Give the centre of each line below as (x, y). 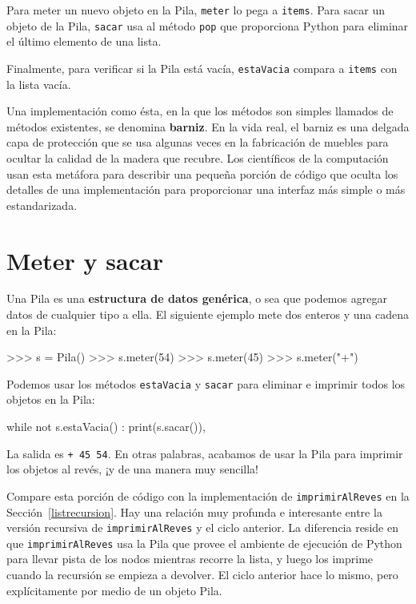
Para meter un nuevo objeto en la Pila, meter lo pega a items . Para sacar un (196, 10)
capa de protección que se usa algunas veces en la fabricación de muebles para (198, 142)
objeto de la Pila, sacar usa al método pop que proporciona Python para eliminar (208, 25)
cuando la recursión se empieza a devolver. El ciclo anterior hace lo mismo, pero (202, 575)
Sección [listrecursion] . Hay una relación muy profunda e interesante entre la (194, 511)
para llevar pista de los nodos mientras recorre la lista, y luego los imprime (190, 559)
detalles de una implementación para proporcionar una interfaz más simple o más (206, 189)
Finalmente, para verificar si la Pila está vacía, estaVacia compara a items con (202, 68)
